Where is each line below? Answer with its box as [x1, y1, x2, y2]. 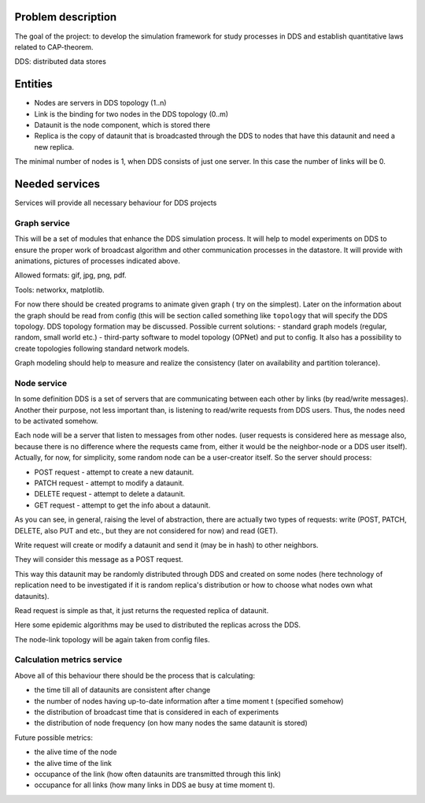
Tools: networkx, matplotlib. [14, 284, 105, 295]
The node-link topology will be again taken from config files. [14, 634, 210, 644]
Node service [14, 377, 67, 388]
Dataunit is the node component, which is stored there [34, 120, 211, 129]
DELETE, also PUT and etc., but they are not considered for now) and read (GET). [14, 526, 279, 535]
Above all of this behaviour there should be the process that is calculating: [14, 671, 256, 680]
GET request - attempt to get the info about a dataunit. [34, 500, 211, 510]
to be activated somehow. [14, 416, 98, 426]
